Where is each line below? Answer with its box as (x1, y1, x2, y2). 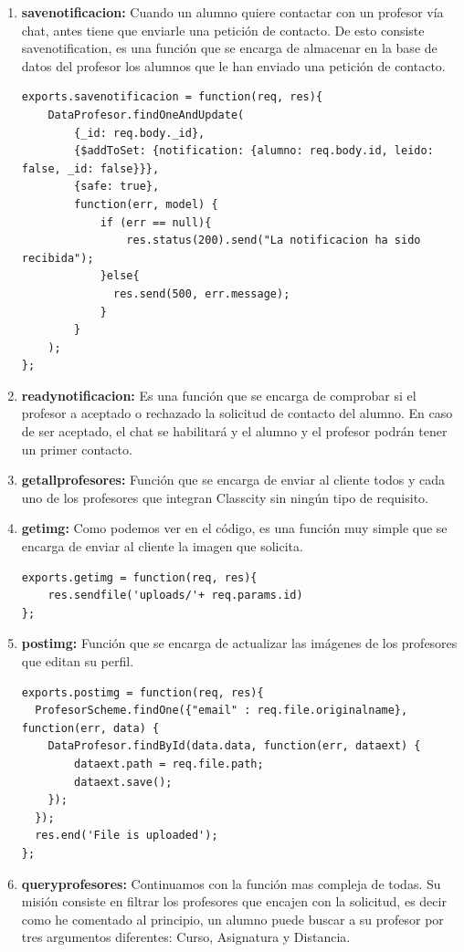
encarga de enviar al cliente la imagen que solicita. (21, 537, 303, 556)
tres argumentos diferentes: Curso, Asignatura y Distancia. (21, 927, 351, 947)
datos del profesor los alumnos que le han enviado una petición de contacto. (21, 56, 446, 75)
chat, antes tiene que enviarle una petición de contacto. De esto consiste (21, 20, 425, 39)
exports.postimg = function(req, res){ (21, 685, 264, 699)
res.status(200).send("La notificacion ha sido (126, 234, 421, 247)
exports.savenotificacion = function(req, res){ (21, 90, 323, 104)
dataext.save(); (74, 775, 173, 789)
